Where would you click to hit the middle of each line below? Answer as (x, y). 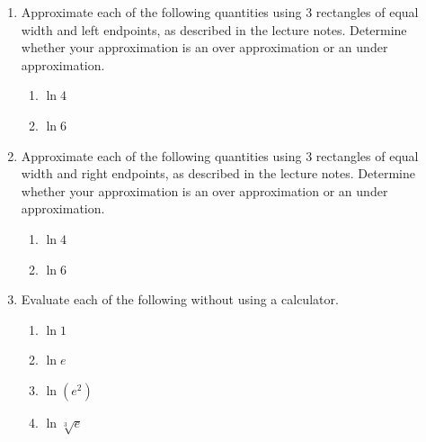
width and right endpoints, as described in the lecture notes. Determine (218, 173)
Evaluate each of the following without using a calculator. (180, 299)
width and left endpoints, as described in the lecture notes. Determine (214, 29)
